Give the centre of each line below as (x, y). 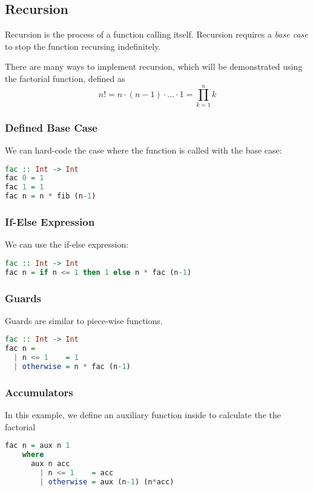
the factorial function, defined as (65, 78)
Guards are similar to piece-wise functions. (84, 320)
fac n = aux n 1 (38, 446)
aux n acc (50, 464)
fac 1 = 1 (25, 187)
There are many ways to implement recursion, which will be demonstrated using (154, 66)
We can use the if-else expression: (67, 244)
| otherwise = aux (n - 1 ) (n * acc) (107, 482)
